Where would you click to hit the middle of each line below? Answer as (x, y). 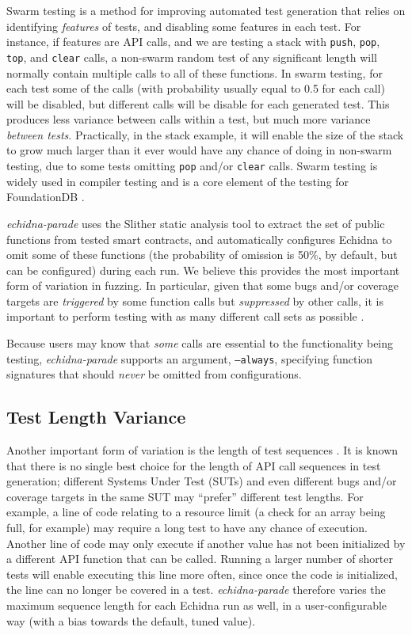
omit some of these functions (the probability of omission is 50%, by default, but (202, 255)
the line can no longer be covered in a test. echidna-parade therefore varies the (196, 589)
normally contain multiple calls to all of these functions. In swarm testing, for (195, 72)
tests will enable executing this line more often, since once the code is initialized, (202, 574)
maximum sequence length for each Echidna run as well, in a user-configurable (197, 605)
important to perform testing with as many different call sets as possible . (185, 316)
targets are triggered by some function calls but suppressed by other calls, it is (195, 300)
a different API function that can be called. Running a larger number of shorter (200, 559)
